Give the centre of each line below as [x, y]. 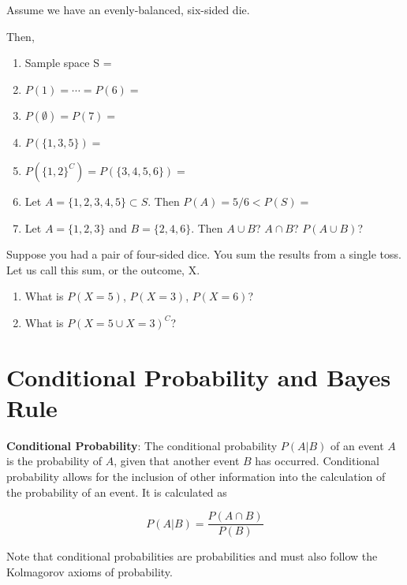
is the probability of [54, 461]
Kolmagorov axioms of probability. [90, 571]
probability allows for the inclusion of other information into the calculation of [196, 477]
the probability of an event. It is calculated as [117, 492]
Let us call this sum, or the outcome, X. [103, 269]
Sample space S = [68, 63]
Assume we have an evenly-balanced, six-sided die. [128, 9]
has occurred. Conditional [317, 461]
